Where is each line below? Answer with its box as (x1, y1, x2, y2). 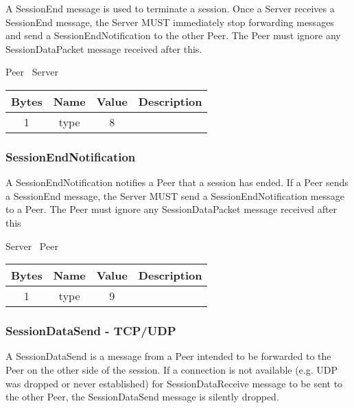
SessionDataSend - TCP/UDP (5, 322, 176, 339)
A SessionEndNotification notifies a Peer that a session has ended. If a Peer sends (5, 175, 349, 190)
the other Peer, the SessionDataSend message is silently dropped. (5, 389, 279, 404)
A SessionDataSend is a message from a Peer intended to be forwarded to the (5, 349, 331, 363)
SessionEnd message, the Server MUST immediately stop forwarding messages (5, 14, 334, 29)
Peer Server (5, 65, 58, 79)
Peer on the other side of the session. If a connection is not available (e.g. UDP (5, 362, 338, 376)
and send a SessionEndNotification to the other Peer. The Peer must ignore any (5, 28, 341, 43)
